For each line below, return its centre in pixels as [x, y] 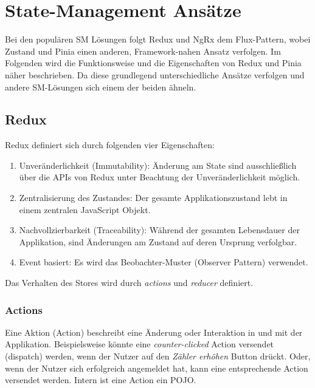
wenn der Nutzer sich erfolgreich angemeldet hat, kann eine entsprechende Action [157, 368]
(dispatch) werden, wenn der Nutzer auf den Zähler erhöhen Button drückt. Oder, [158, 356]
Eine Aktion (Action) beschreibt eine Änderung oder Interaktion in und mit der [154, 332]
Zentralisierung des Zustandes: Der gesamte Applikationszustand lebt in [153, 198]
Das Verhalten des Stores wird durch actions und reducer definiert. [129, 283]
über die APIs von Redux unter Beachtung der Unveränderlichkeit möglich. [160, 177]
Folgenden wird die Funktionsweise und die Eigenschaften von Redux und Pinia [153, 63]
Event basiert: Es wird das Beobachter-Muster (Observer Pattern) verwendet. [164, 262]
